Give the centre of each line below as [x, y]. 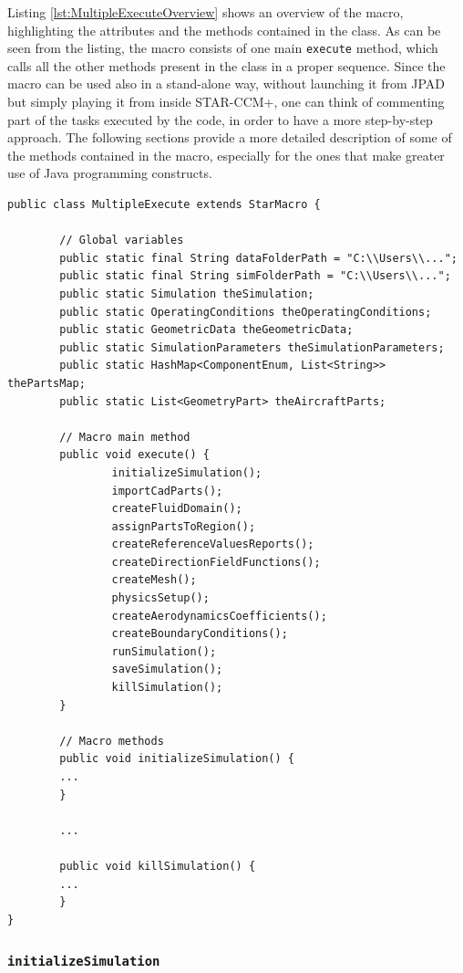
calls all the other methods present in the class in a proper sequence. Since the [226, 65]
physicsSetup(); [160, 598]
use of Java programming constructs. [110, 173]
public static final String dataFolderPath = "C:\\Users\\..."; [258, 258]
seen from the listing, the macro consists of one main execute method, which [223, 48]
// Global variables [122, 241]
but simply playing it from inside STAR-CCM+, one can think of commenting [226, 102]
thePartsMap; [46, 383]
